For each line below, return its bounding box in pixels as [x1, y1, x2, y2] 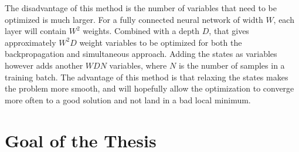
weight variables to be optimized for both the [79, 36, 242, 48]
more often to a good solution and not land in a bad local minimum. [5, 93, 251, 106]
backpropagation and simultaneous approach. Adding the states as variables [5, 48, 277, 60]
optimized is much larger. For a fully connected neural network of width [5, 13, 263, 25]
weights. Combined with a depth [83, 25, 200, 37]
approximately [5, 36, 56, 48]
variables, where [109, 59, 167, 71]
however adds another [5, 59, 83, 71]
